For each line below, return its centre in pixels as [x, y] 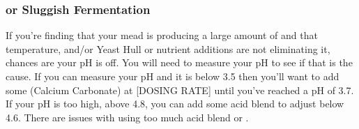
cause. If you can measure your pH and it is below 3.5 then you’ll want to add [173, 76]
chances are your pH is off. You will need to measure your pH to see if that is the [179, 62]
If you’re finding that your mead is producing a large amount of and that [162, 35]
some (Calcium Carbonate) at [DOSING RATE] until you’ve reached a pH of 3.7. [180, 90]
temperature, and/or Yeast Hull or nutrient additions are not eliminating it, [168, 48]
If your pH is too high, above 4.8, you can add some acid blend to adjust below [175, 104]
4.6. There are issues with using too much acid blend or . [127, 117]
